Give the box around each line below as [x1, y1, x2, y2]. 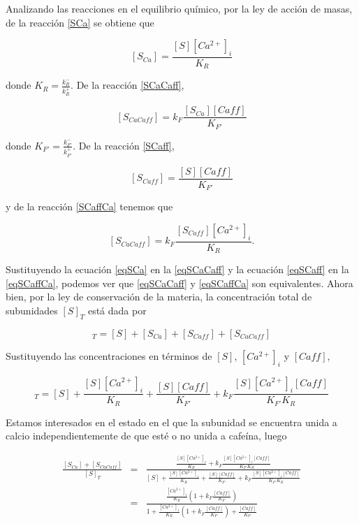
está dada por [87, 303, 147, 317]
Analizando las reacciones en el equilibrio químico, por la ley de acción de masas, [6, 1, 353, 15]
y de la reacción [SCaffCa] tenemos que [6, 199, 173, 214]
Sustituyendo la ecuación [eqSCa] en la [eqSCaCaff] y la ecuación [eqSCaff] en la [6, 262, 349, 277]
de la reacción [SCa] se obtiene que [6, 15, 154, 29]
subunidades [6, 303, 58, 317]
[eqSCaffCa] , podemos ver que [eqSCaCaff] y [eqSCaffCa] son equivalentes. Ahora [6, 275, 353, 290]
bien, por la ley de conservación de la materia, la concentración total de [6, 289, 312, 304]
